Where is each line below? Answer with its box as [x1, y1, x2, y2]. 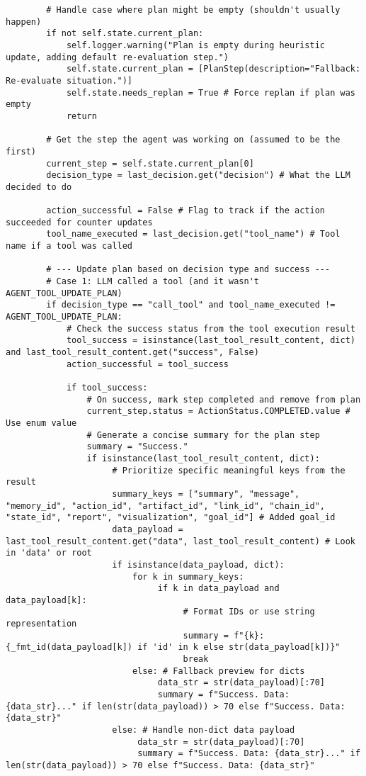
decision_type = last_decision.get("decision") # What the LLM [46, 170, 350, 181]
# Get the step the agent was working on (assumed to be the [46, 135, 341, 145]
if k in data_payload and [157, 583, 280, 594]
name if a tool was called [6, 241, 132, 252]
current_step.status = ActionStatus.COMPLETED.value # [86, 406, 350, 417]
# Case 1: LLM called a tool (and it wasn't [46, 276, 259, 287]
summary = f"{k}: [183, 630, 265, 641]
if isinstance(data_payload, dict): [112, 559, 285, 570]
